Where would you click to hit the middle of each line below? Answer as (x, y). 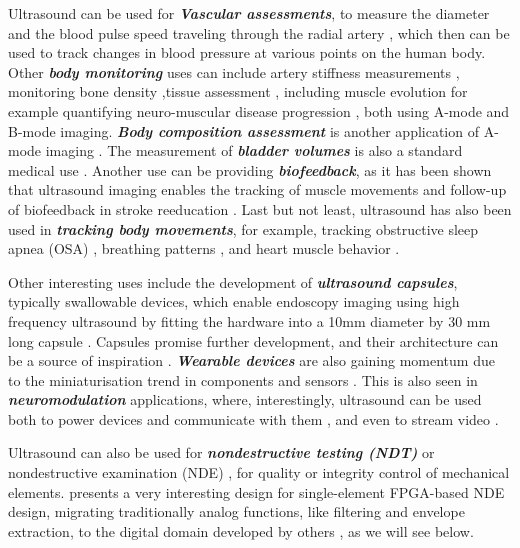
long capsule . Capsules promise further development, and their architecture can (253, 340)
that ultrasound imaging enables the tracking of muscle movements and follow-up (257, 189)
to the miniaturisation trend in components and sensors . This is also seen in (243, 379)
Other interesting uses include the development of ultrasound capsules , (233, 281)
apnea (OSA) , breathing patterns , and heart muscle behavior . (204, 248)
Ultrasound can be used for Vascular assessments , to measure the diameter (249, 13)
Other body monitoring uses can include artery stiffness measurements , (234, 71)
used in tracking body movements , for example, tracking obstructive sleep (243, 228)
